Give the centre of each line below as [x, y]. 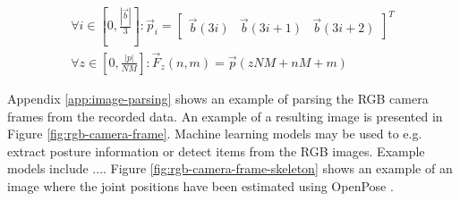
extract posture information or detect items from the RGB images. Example [216, 151]
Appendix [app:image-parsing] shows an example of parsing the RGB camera [218, 98]
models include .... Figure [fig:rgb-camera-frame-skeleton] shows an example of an [230, 168]
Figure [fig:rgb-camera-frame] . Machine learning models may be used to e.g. [215, 134]
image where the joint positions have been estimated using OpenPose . [200, 185]
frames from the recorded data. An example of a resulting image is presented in [225, 116]
